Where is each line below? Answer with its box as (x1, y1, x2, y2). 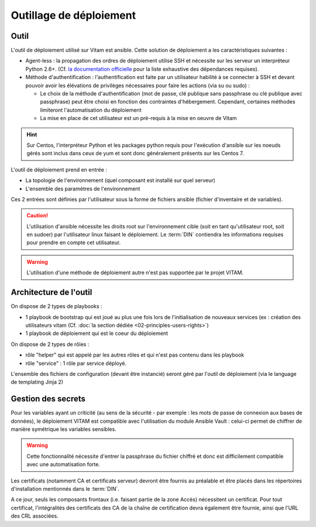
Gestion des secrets (11, 394, 86, 404)
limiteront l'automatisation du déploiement (40, 106, 142, 114)
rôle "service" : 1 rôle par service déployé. (25, 360, 127, 367)
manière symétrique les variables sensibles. (11, 425, 116, 433)
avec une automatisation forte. (26, 461, 101, 468)
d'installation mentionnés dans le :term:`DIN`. (11, 485, 120, 492)
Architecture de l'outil (11, 288, 92, 297)
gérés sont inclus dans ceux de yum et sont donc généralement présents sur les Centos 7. (26, 150, 244, 157)
